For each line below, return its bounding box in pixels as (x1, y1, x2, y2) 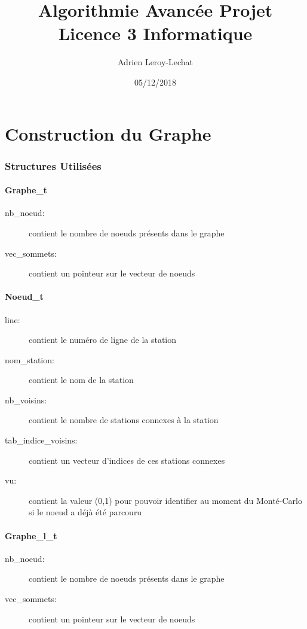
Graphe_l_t (5, 529, 57, 542)
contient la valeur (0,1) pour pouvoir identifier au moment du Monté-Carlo (29, 494, 302, 506)
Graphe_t (5, 184, 47, 196)
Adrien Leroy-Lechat (117, 56, 194, 68)
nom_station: (5, 353, 54, 366)
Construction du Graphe (5, 121, 211, 145)
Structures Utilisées (5, 158, 102, 173)
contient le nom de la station (29, 373, 134, 386)
